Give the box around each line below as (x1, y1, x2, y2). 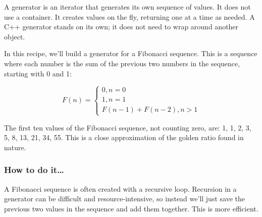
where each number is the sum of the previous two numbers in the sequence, (4, 58, 240, 68)
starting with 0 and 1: (4, 68, 72, 78)
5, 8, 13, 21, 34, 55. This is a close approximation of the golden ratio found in (4, 132, 244, 143)
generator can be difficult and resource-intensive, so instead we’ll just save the (4, 193, 245, 204)
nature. (4, 142, 26, 152)
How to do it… (4, 163, 64, 176)
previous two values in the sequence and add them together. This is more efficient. (4, 203, 258, 213)
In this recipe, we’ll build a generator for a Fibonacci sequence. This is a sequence (4, 48, 257, 59)
